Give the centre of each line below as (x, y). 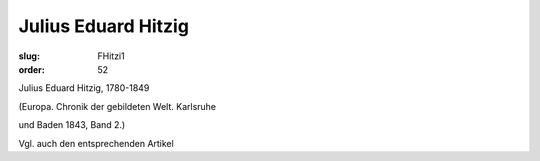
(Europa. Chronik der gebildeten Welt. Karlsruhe (117, 106)
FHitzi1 (111, 56)
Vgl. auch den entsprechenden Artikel (96, 143)
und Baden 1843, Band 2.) (72, 125)
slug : (29, 56)
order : (31, 69)
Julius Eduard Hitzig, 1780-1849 (84, 88)
